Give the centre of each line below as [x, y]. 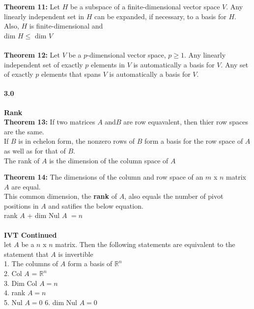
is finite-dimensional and [66, 26]
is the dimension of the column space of [109, 160]
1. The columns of [31, 263]
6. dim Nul [61, 302]
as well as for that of [35, 150]
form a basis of [90, 263]
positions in [21, 205]
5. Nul [13, 302]
